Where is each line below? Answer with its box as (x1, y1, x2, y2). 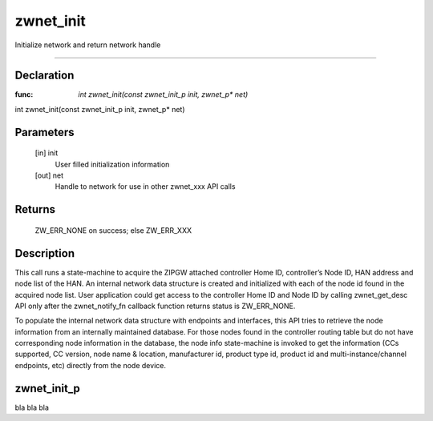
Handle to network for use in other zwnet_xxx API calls (55, 182, 236, 191)
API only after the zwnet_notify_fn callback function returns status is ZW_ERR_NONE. (14, 301, 296, 311)
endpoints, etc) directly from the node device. (14, 360, 166, 370)
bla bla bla (14, 403, 50, 412)
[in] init (34, 148, 59, 158)
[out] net (34, 170, 64, 180)
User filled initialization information (55, 159, 170, 169)
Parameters (14, 125, 75, 139)
